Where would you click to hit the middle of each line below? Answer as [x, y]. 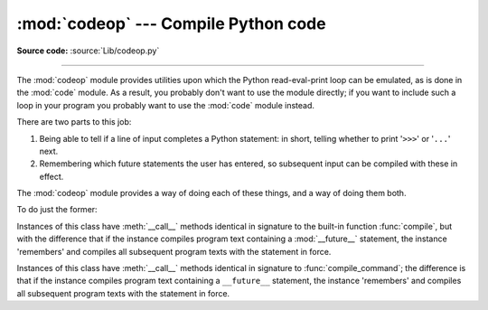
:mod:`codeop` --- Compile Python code [171, 23]
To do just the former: [57, 210]
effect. [52, 176]
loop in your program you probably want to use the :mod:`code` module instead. [166, 105]
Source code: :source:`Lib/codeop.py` [88, 51]
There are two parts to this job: [74, 122]
